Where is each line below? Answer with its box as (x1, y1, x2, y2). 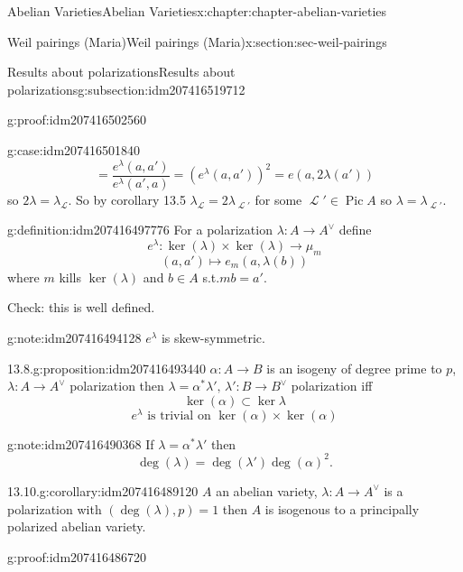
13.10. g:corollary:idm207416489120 (7, 481, 199, 500)
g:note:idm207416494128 (7, 328, 142, 346)
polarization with (7, 499, 102, 518)
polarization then (69, 376, 164, 395)
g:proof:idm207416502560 (7, 110, 147, 129)
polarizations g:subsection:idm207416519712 (7, 79, 245, 98)
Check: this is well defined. (7, 298, 155, 317)
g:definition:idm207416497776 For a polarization (7, 220, 273, 239)
